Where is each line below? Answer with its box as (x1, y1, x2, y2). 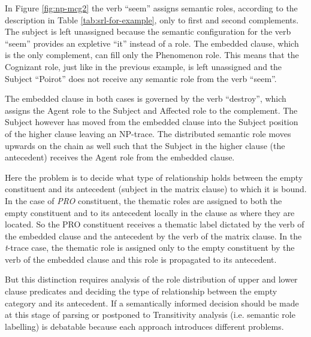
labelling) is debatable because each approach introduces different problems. (5, 320, 284, 332)
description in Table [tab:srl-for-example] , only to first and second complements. (5, 13, 299, 26)
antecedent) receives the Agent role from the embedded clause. (5, 151, 235, 163)
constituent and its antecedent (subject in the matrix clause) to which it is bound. (5, 183, 307, 195)
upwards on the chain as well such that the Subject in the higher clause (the (5, 139, 285, 151)
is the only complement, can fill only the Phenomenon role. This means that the (5, 48, 299, 61)
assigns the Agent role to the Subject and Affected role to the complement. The (5, 104, 298, 116)
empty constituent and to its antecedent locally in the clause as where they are (5, 206, 295, 218)
